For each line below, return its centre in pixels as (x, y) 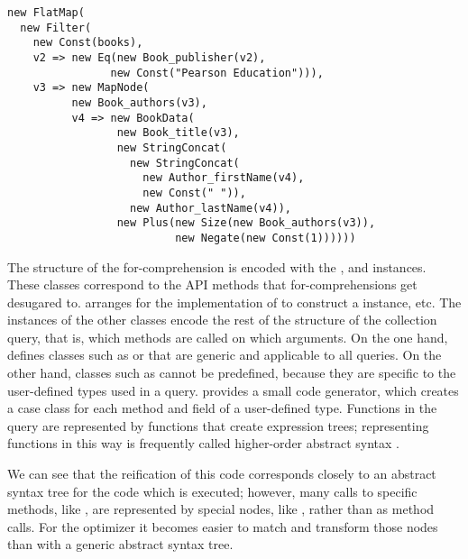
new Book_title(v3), (178, 133)
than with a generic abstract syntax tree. (120, 544)
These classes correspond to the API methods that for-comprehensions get (212, 284)
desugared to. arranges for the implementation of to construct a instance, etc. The (234, 302)
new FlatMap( (46, 13)
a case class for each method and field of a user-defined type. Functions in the (222, 408)
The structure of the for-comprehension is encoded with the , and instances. (217, 266)
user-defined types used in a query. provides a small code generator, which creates (233, 390)
